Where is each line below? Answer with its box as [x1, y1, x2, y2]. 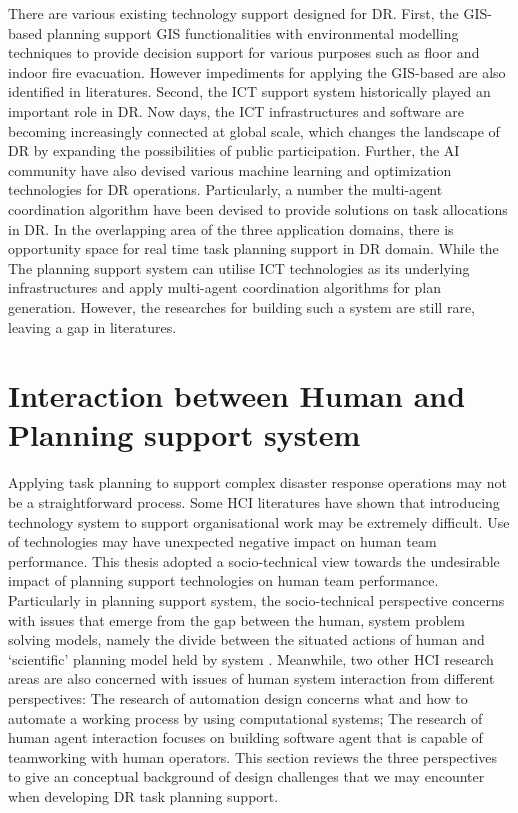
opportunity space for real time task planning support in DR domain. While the [8, 238, 499, 259]
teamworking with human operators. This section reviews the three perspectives [8, 746, 498, 767]
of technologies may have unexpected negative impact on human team [8, 531, 437, 552]
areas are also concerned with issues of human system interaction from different [8, 668, 495, 689]
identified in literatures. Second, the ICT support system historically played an [8, 81, 491, 102]
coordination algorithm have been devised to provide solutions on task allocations [8, 198, 508, 219]
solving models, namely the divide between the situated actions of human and [8, 629, 485, 650]
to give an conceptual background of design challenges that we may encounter [8, 766, 485, 787]
